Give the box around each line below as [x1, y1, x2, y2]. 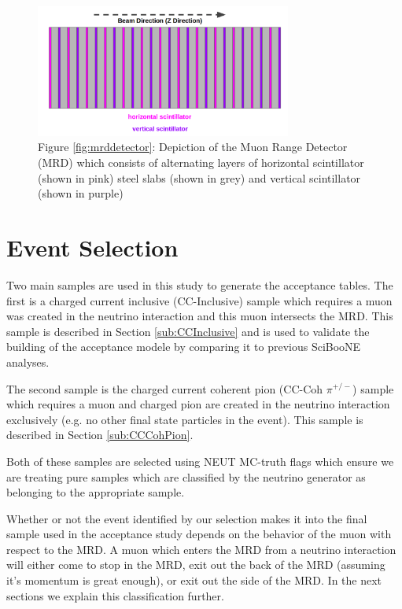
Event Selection [6, 231, 179, 264]
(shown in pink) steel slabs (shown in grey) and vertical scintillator [38, 169, 361, 186]
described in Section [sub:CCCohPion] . [6, 426, 194, 443]
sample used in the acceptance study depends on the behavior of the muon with [6, 526, 392, 542]
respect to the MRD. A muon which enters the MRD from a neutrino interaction [6, 541, 396, 557]
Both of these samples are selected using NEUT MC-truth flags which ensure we [6, 452, 394, 469]
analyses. [6, 353, 50, 370]
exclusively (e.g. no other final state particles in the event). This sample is [6, 411, 363, 427]
